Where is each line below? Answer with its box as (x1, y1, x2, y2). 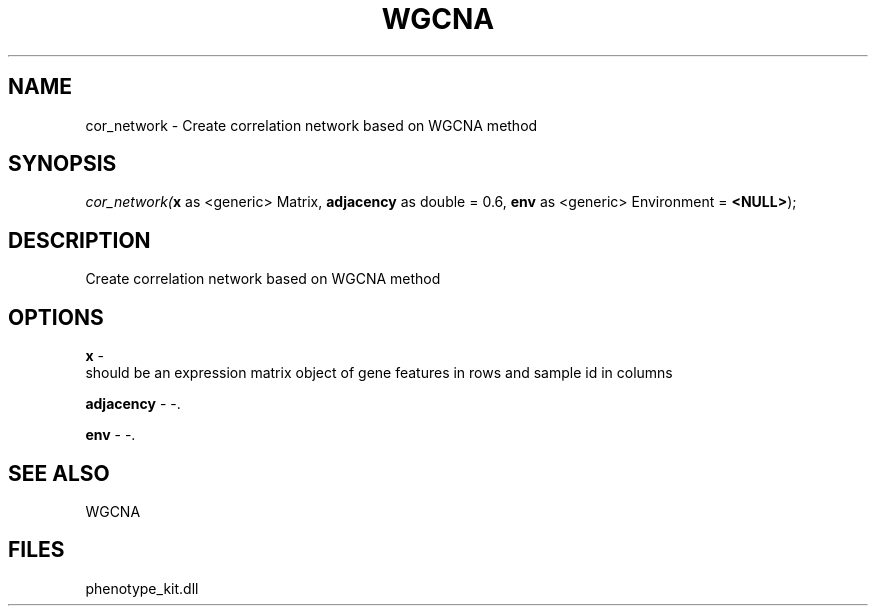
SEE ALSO (8, 460, 110, 486)
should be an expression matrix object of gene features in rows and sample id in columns (85, 364, 673, 382)
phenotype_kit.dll (85, 579, 199, 597)
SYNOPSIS (8, 151, 117, 177)
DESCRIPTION (8, 227, 151, 253)
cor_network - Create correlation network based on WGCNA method (85, 116, 538, 134)
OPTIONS (8, 304, 104, 330)
